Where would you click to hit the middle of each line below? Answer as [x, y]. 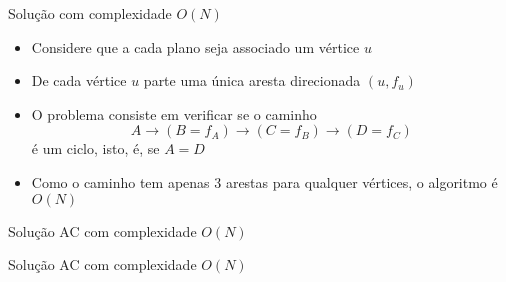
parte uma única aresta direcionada [252, 80]
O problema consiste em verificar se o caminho [174, 113]
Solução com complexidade [90, 13]
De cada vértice [79, 80]
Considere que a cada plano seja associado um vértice [195, 46]
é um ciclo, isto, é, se [95, 148]
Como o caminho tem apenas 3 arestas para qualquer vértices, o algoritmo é [264, 181]
